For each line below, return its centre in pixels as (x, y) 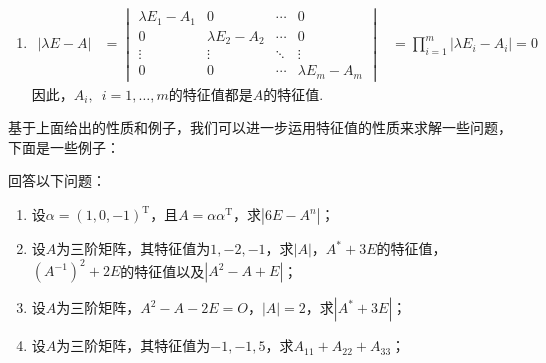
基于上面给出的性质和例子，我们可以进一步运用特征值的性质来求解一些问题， (260, 127)
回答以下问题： (57, 180)
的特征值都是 (210, 93)
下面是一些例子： (64, 146)
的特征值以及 (162, 270)
